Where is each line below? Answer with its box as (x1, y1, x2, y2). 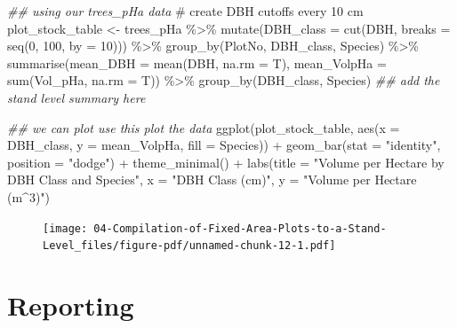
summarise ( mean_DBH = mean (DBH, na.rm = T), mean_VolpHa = (7, 53, 387, 72)
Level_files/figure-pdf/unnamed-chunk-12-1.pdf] (43, 239, 336, 253)
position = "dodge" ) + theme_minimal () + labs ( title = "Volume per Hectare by (7, 152, 445, 171)
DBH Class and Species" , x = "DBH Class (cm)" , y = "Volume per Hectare (7, 170, 417, 189)
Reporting (7, 287, 134, 324)
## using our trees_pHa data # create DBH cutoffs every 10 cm (7, 2, 364, 20)
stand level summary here (7, 88, 146, 106)
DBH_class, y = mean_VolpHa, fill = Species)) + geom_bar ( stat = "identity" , (7, 136, 441, 154)
